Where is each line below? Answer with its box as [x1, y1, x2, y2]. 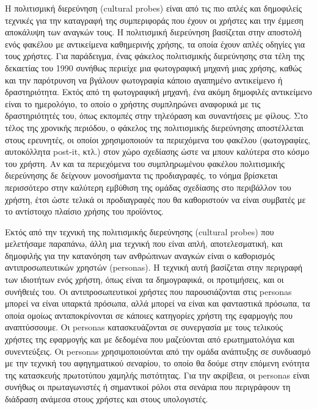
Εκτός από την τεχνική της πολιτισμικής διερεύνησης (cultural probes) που [5, 225, 274, 238]
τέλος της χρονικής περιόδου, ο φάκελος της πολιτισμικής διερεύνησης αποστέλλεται [5, 121, 304, 133]
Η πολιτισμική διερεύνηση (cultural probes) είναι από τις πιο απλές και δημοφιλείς [5, 2, 302, 14]
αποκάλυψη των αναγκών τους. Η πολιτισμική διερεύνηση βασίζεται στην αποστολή [5, 26, 302, 38]
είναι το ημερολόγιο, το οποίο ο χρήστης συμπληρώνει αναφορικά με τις [5, 97, 261, 110]
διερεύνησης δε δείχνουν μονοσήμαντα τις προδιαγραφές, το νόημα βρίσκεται [5, 169, 278, 182]
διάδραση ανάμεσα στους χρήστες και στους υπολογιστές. [5, 393, 208, 405]
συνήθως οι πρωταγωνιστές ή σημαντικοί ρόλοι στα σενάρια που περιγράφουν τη [5, 380, 291, 393]
